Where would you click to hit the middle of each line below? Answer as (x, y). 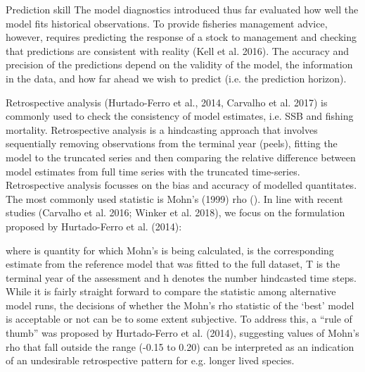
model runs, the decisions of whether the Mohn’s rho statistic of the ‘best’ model (180, 305)
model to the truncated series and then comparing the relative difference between (181, 157)
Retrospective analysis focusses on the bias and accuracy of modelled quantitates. (181, 185)
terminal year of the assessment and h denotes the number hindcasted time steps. (181, 277)
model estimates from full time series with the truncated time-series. (153, 171)
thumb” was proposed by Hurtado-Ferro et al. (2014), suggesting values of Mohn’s (182, 333)
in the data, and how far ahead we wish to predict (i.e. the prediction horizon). (176, 78)
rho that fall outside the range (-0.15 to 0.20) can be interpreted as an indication (180, 346)
